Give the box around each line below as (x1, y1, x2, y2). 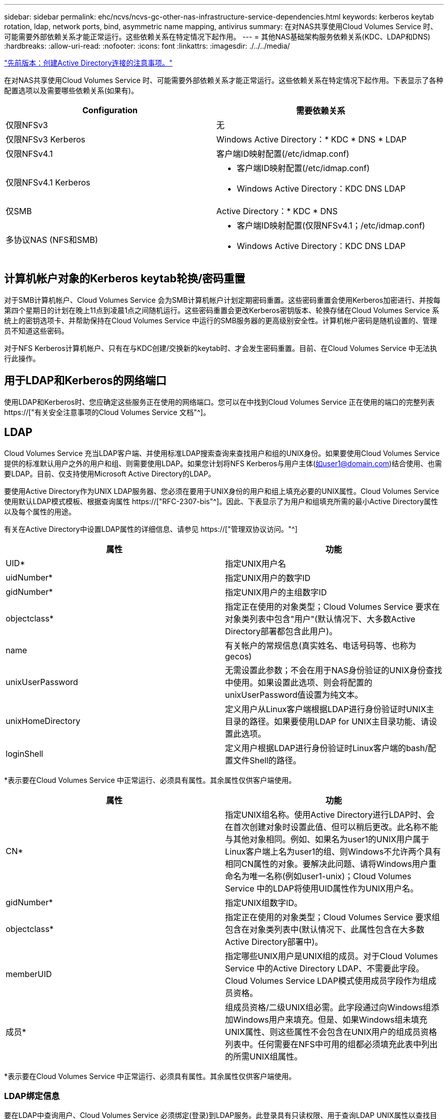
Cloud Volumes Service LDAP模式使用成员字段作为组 (225, 975, 429, 986)
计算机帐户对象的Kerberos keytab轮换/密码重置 (4, 272, 245, 285)
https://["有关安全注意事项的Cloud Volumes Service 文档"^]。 (4, 407, 210, 417)
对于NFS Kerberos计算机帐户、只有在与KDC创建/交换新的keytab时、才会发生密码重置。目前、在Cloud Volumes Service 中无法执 (4, 343, 437, 353)
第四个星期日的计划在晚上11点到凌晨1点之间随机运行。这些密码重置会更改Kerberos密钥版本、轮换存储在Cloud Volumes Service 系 (4, 305, 439, 315)
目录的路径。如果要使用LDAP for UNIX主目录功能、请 (225, 716, 429, 727)
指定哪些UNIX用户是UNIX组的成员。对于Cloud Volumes (225, 950, 438, 961)
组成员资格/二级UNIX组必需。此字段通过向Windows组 (225, 1002, 431, 1012)
